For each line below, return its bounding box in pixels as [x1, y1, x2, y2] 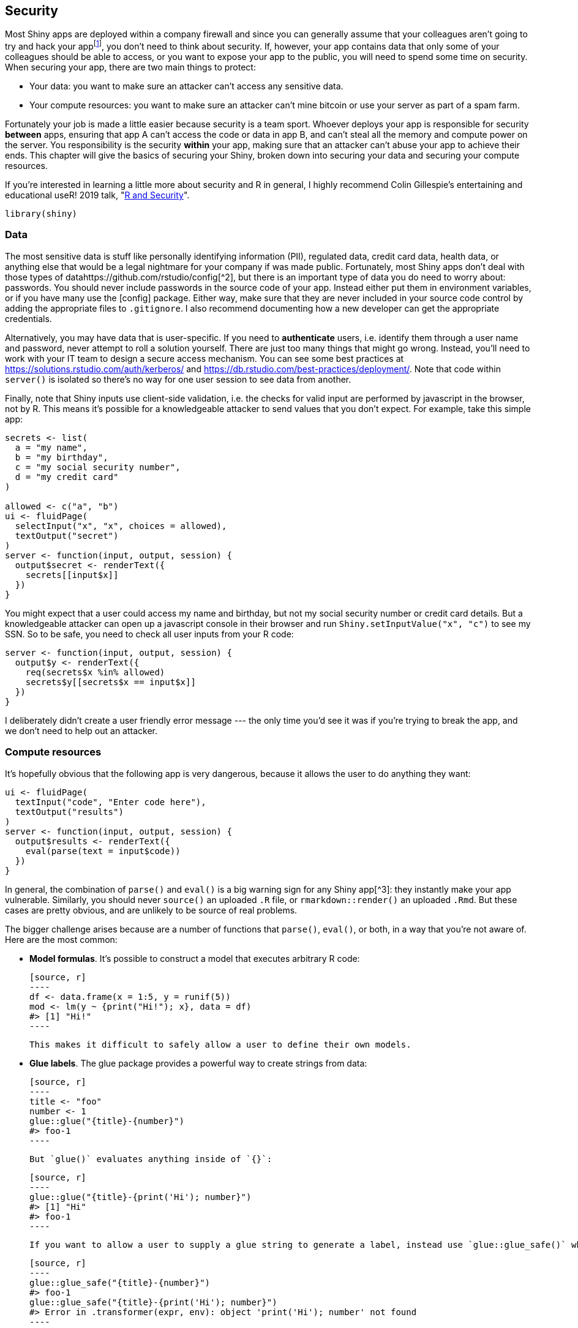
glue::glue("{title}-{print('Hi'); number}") [29, 1191, 252, 1202]
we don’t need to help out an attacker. [5, 725, 158, 736]
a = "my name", [15, 442, 88, 452]
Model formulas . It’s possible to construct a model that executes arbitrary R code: [29, 953, 360, 964]
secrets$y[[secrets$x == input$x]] [25, 677, 196, 687]
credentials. [5, 313, 52, 324]
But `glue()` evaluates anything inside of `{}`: [29, 1154, 272, 1164]
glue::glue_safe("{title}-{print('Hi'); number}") [29, 1297, 277, 1307]
